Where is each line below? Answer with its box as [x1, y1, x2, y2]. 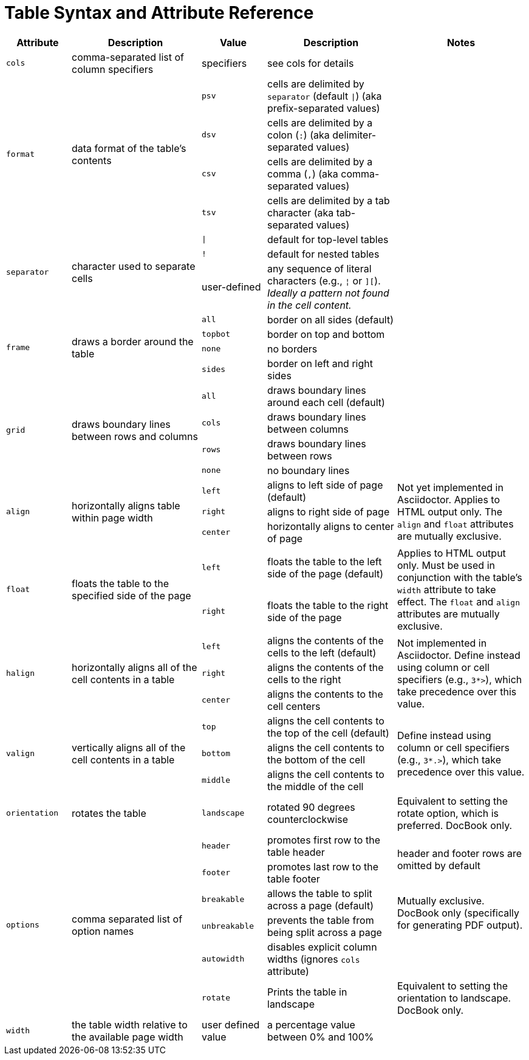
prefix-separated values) [267, 102, 380, 114]
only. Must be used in [397, 559, 495, 571]
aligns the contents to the [267, 687, 383, 700]
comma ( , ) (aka [267, 167, 338, 180]
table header [267, 845, 325, 858]
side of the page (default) [267, 567, 384, 580]
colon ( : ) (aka [267, 128, 330, 141]
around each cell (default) [267, 396, 385, 408]
